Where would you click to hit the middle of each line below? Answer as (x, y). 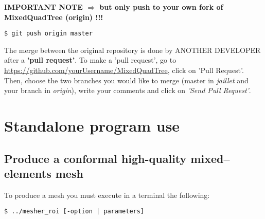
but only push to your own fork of (161, 7)
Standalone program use (92, 125)
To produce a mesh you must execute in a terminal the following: (107, 195)
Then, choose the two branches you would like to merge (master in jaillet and (126, 80)
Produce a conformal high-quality (95, 158)
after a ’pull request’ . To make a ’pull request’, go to (90, 60)
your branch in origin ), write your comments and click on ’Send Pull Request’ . (128, 90)
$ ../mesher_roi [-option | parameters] (74, 212)
